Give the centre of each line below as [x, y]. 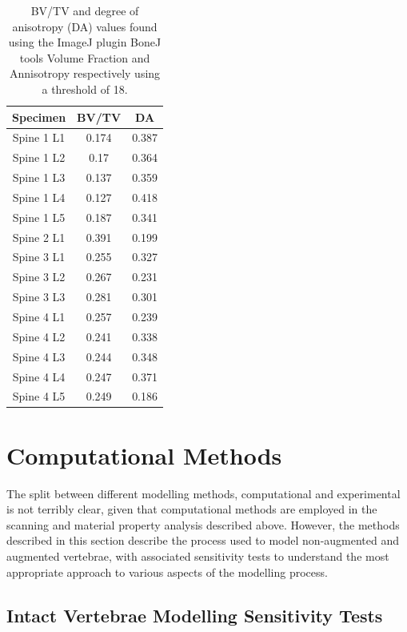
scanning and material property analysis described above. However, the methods [203, 524]
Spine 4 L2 [39, 336]
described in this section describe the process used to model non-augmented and [203, 540]
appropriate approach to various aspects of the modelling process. [167, 572]
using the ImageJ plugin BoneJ [85, 42]
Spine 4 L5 [39, 396]
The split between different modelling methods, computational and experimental [203, 493]
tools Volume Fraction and [85, 57]
